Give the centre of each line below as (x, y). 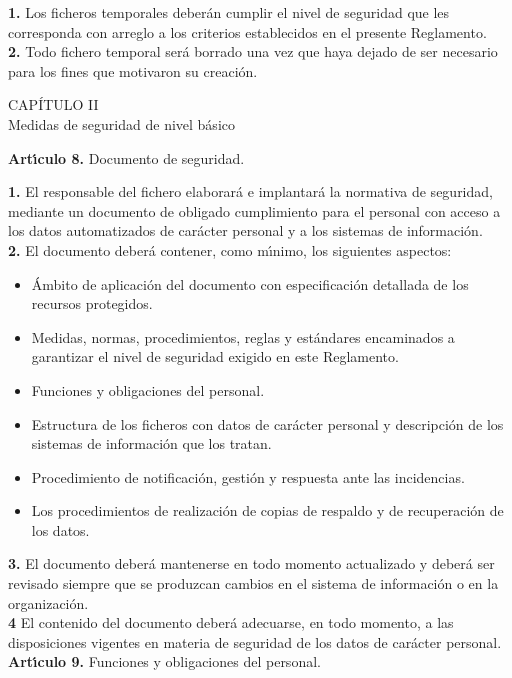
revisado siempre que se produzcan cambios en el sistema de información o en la (253, 583)
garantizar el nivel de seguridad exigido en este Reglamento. (215, 356)
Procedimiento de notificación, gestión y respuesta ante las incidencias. (248, 476)
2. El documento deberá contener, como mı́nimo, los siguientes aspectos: (230, 249)
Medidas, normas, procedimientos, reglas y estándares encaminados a (243, 336)
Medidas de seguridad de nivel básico (121, 123)
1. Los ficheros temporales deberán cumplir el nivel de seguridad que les (229, 12)
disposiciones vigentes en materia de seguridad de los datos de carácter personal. (255, 641)
